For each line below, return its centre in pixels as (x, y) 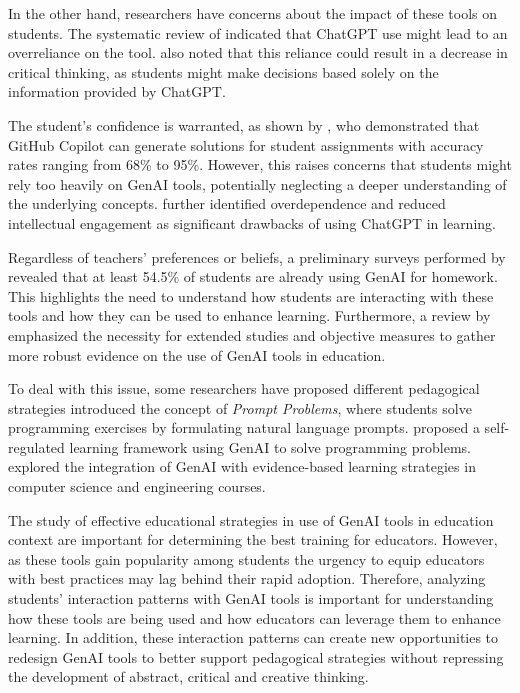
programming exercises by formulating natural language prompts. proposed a (244, 427)
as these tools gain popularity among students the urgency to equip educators (246, 558)
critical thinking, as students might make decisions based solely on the (223, 71)
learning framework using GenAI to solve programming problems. (270, 446)
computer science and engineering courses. (137, 486)
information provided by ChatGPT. (117, 91)
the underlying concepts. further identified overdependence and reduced (227, 203)
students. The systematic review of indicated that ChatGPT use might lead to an (258, 32)
